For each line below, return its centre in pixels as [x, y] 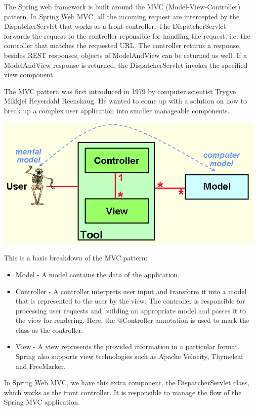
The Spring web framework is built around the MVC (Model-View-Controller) [122, 6]
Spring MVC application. [42, 402]
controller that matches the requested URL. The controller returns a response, [123, 45]
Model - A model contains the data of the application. [98, 274]
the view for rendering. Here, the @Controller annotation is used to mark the [132, 320]
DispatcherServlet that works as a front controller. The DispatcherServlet [115, 26]
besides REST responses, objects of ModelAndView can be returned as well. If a [126, 55]
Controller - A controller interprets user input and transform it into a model [131, 291]
